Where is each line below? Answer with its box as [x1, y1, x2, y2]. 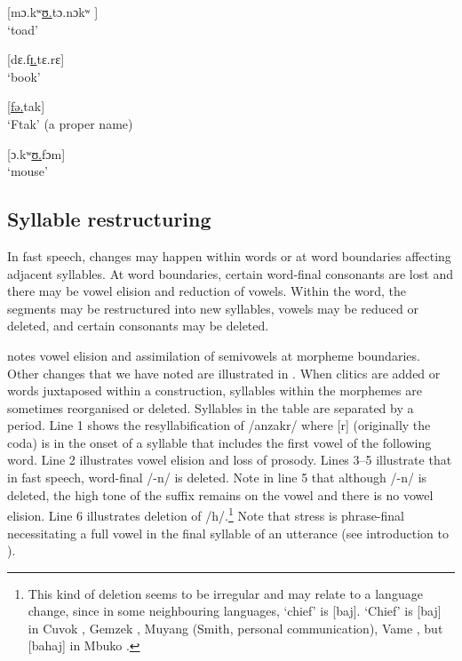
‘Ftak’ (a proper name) [7, 114, 133, 132]
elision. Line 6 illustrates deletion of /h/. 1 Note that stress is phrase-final [7, 504, 404, 524]
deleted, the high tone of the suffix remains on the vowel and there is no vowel [7, 485, 434, 504]
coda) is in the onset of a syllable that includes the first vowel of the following [7, 433, 432, 451]
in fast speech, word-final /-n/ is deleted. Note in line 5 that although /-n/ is [7, 468, 427, 487]
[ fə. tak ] [7, 97, 45, 115]
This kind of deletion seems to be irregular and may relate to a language [28, 584, 423, 602]
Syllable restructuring [7, 205, 211, 233]
